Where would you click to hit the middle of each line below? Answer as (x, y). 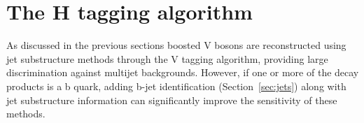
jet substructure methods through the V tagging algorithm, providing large (167, 58)
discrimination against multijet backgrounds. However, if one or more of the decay (183, 72)
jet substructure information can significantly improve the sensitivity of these (172, 100)
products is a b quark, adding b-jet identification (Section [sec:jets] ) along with (176, 86)
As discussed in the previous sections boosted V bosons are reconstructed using (176, 45)
